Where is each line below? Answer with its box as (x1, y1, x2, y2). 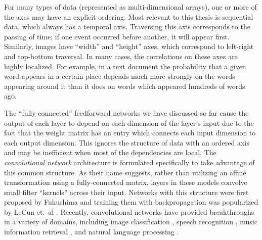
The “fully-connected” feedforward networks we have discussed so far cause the (4, 107, 249, 118)
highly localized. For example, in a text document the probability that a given (4, 61, 246, 71)
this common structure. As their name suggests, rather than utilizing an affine (4, 167, 246, 177)
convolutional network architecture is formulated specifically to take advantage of (4, 157, 255, 167)
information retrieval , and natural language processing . (4, 226, 179, 237)
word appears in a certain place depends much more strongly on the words (4, 71, 235, 81)
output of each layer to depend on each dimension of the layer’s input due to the (4, 117, 254, 128)
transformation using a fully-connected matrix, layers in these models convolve (4, 177, 247, 187)
